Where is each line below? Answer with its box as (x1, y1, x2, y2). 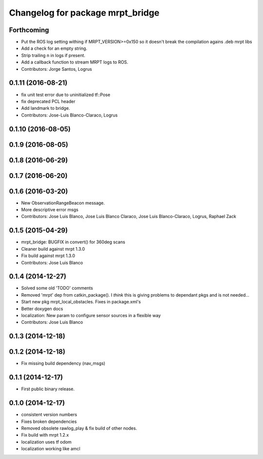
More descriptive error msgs (21, 207, 79, 213)
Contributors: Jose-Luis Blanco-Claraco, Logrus (21, 112, 118, 118)
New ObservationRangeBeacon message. (21, 200, 105, 206)
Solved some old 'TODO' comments (21, 285, 94, 291)
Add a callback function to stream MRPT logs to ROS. (21, 59, 129, 65)
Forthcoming (9, 26, 49, 34)
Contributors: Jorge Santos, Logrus (21, 66, 92, 72)
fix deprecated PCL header (21, 98, 75, 104)
